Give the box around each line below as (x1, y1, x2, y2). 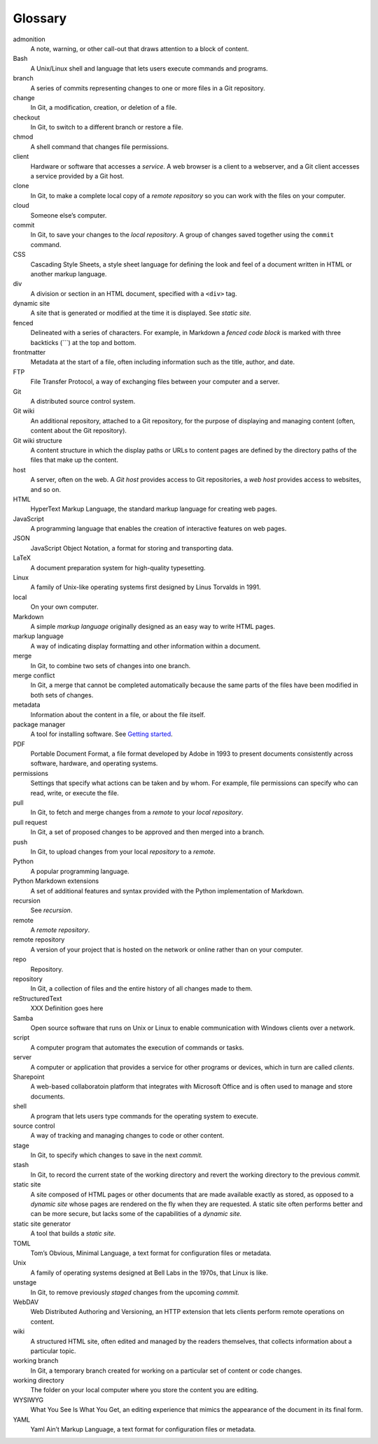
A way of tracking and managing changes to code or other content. (30, 1131, 224, 1140)
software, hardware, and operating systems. (30, 759, 158, 767)
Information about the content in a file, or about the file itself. (30, 710, 206, 719)
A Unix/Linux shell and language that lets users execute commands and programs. (30, 64, 269, 73)
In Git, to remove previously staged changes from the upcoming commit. (30, 1288, 240, 1296)
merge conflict (13, 671, 55, 679)
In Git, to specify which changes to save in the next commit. (30, 1151, 203, 1159)
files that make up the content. (30, 455, 119, 465)
